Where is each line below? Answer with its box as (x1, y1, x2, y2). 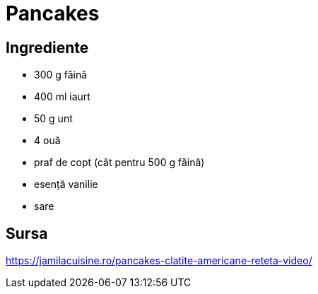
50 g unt (34, 112, 73, 125)
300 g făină (34, 69, 88, 81)
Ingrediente (6, 38, 89, 57)
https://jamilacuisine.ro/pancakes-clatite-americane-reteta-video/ (6, 254, 312, 267)
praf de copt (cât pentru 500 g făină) (34, 156, 205, 169)
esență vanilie (34, 178, 98, 191)
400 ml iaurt (34, 90, 90, 103)
